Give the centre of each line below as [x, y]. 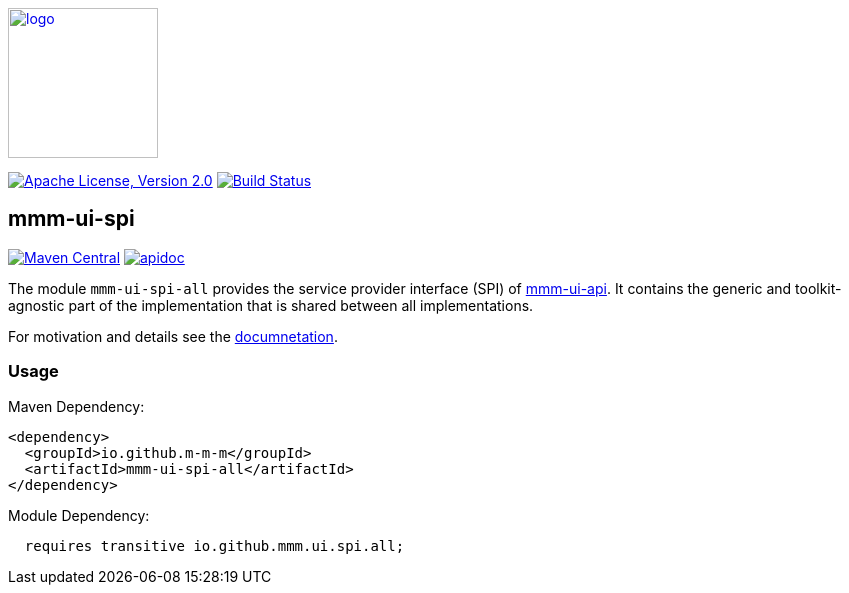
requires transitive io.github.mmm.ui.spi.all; [214, 545]
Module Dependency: [79, 515]
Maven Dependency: [76, 406]
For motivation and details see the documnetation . [173, 336]
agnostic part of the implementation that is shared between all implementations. [271, 305]
